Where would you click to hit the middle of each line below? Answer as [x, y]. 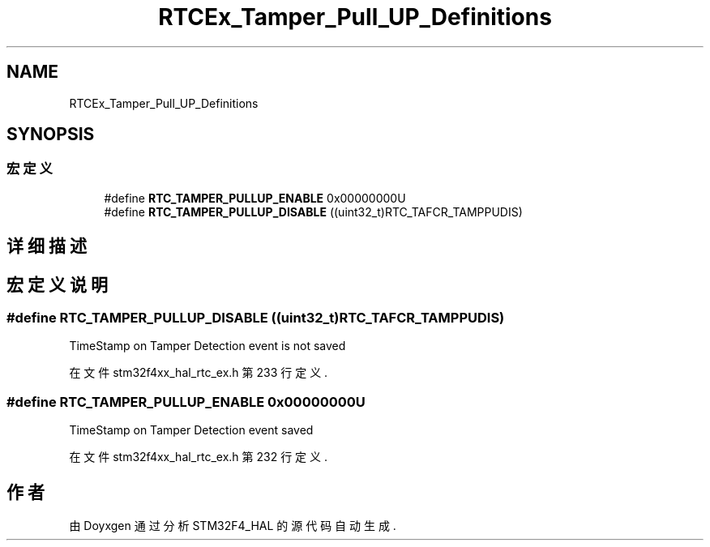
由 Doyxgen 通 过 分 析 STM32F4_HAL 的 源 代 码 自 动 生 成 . [233, 526]
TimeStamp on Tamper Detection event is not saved [207, 346]
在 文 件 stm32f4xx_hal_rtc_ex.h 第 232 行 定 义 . [198, 457]
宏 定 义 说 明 [57, 284]
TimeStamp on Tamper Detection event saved [191, 430]
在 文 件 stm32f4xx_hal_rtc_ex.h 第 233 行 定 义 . [199, 373]
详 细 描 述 [47, 246]
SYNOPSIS [51, 135]
